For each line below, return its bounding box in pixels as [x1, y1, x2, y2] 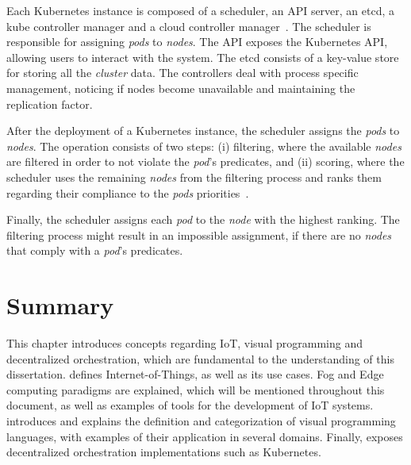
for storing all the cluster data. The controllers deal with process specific [6, 64, 359, 81]
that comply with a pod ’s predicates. [6, 242, 183, 259]
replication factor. [6, 95, 93, 112]
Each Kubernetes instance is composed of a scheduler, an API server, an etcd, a [6, 2, 395, 18]
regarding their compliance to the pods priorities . [6, 184, 249, 201]
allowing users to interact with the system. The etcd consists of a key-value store [6, 48, 399, 65]
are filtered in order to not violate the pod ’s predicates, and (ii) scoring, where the [6, 153, 405, 170]
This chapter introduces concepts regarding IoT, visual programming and [6, 335, 363, 352]
